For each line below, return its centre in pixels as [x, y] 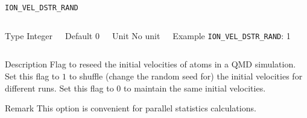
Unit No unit [136, 35]
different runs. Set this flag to [59, 88]
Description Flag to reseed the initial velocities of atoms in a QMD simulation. [150, 64]
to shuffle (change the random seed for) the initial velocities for [186, 76]
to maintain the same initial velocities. [195, 88]
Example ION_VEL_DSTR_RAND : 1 [232, 35]
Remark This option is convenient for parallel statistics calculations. [131, 108]
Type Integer [29, 35]
